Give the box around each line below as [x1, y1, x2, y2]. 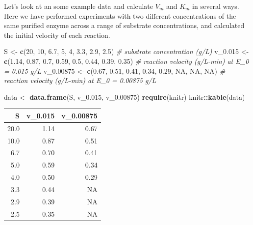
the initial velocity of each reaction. [4, 29, 110, 40]
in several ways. [192, 1, 239, 11]
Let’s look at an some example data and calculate [4, 1, 153, 11]
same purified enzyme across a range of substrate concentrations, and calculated [4, 20, 245, 30]
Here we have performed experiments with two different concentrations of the [4, 10, 236, 21]
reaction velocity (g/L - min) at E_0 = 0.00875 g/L [4, 75, 156, 85]
